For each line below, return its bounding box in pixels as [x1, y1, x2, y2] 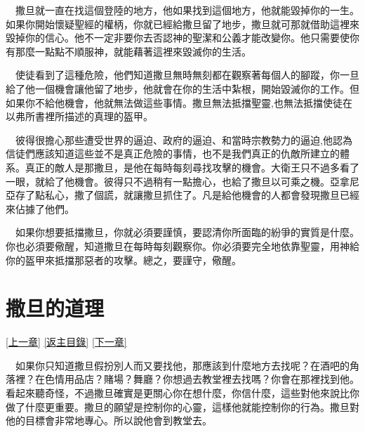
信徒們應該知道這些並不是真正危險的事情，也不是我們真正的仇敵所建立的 [6, 146, 340, 161]
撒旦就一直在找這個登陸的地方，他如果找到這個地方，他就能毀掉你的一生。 [15, 3, 359, 17]
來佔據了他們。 [6, 201, 74, 216]
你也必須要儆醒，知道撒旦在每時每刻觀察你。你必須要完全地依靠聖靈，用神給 [6, 238, 359, 253]
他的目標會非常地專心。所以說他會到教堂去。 [6, 413, 212, 428]
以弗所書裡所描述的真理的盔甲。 [6, 109, 153, 124]
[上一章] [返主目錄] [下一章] [6, 334, 127, 349]
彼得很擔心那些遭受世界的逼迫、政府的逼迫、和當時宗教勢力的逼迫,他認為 [15, 132, 352, 147]
